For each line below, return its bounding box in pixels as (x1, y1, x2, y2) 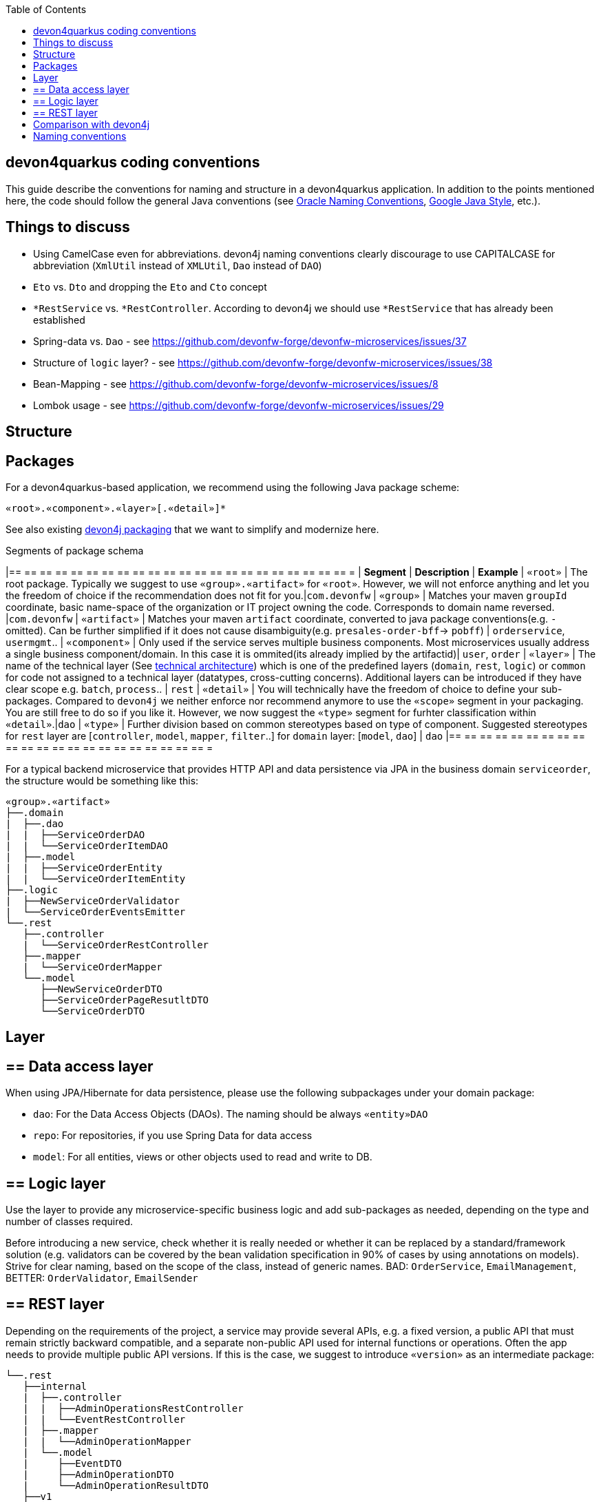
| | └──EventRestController (23, 1413, 186, 1425)
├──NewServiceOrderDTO (40, 983, 162, 994)
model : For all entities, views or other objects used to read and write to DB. (33, 1151, 372, 1163)
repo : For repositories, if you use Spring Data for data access (33, 1129, 313, 1142)
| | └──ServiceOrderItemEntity (6, 873, 186, 884)
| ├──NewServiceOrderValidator (6, 895, 180, 906)
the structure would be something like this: (6, 774, 199, 786)
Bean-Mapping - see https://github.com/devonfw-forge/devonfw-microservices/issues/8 (33, 377, 439, 390)
